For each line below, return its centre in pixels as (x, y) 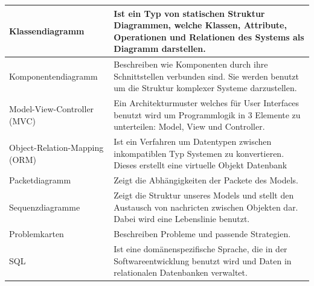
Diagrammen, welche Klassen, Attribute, (200, 25)
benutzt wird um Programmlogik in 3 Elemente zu (207, 114)
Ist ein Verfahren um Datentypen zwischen (193, 141)
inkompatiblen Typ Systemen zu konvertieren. (199, 153)
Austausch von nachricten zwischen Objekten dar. (206, 207)
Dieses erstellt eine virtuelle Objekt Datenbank (200, 165)
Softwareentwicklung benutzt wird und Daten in (203, 260)
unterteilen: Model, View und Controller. (189, 126)
